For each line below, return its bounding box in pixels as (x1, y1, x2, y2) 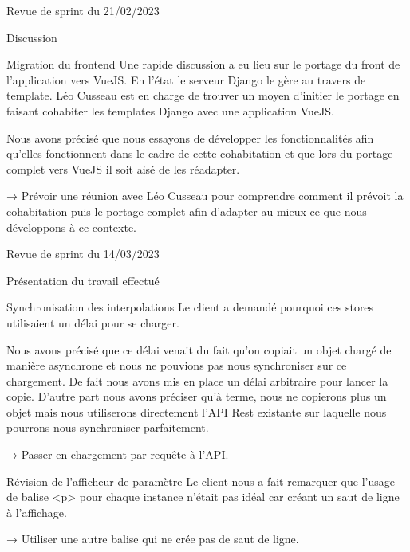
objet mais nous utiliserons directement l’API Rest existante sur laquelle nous (6, 403, 387, 420)
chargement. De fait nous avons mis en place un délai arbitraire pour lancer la (6, 372, 388, 389)
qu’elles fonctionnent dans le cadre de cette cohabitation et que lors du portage (6, 145, 393, 162)
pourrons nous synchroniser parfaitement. (6, 419, 209, 436)
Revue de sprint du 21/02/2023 (6, 2, 160, 18)
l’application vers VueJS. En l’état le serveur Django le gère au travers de (6, 71, 366, 88)
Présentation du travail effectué (6, 272, 160, 288)
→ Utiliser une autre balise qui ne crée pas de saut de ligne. (6, 530, 299, 547)
